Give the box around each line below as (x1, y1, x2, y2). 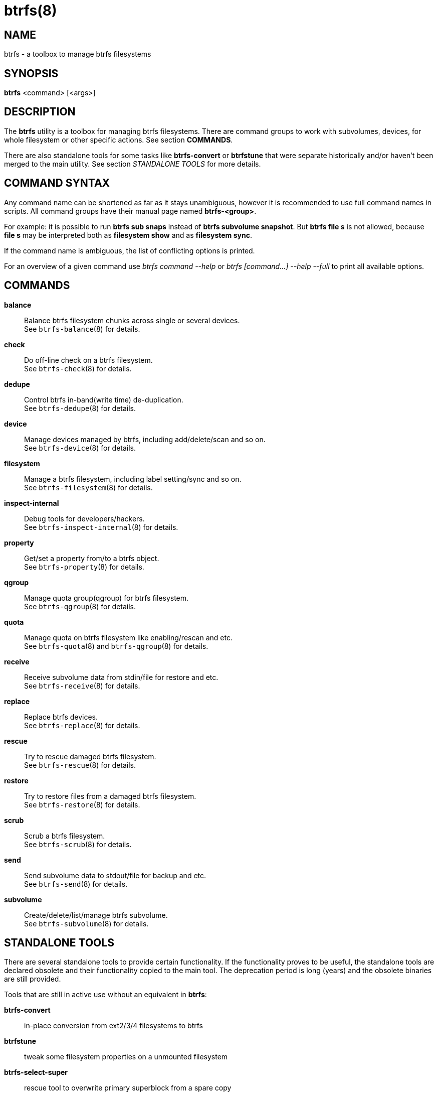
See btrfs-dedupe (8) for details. (24, 403, 136, 413)
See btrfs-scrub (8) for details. (24, 840, 132, 849)
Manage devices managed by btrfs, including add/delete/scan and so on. (24, 435, 266, 444)
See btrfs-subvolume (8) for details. (24, 919, 149, 928)
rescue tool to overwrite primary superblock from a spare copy (24, 1083, 232, 1092)
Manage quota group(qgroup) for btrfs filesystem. (24, 593, 189, 602)
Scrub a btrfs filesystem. (24, 831, 105, 840)
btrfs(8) (4, 2, 57, 19)
